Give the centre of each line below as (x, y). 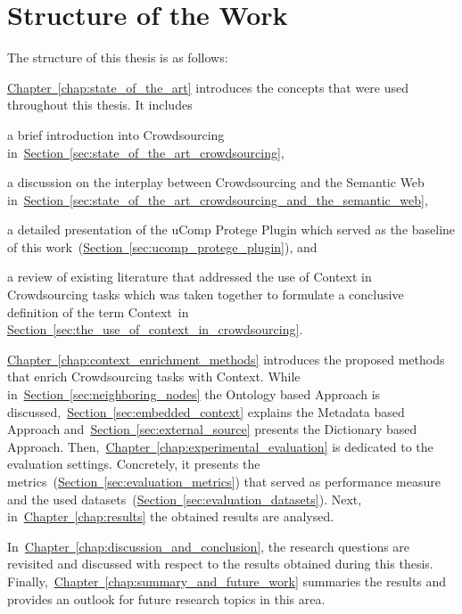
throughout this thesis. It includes (100, 105)
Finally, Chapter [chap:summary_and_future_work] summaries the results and (227, 581)
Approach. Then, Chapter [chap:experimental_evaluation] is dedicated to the (220, 446)
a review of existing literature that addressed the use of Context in (190, 277)
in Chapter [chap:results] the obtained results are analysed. (171, 516)
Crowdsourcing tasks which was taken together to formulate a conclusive (206, 295)
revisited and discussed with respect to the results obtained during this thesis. (220, 564)
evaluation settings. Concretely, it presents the (134, 464)
